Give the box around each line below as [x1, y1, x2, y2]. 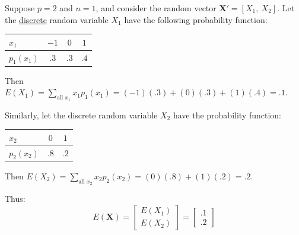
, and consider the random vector [96, 2, 217, 14]
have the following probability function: [124, 13, 268, 25]
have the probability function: [173, 108, 281, 121]
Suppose [5, 2, 35, 14]
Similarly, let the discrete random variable [5, 108, 158, 121]
